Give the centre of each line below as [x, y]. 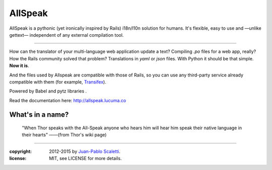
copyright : [21, 151]
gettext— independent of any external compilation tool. [66, 35]
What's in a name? [39, 115]
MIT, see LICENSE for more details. [85, 158]
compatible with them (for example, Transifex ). [58, 82]
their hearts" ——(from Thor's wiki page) [64, 135]
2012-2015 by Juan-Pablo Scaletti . [85, 151]
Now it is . [19, 66]
